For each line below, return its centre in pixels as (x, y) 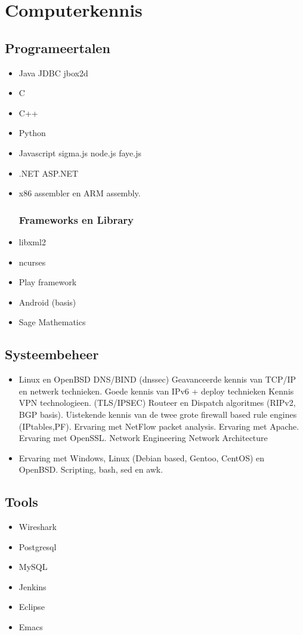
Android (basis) (47, 302)
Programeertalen (58, 47)
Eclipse (32, 607)
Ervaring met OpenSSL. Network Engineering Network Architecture (143, 438)
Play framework (48, 282)
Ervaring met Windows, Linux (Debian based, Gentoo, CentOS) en (142, 457)
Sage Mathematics (52, 322)
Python (32, 133)
